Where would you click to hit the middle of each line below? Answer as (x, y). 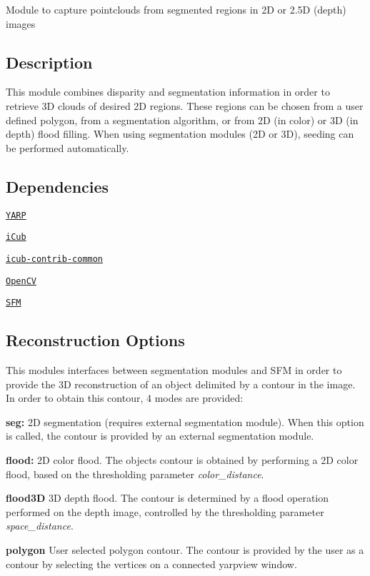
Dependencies (57, 186)
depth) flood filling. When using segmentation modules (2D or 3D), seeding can (180, 134)
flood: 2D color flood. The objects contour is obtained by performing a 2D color (182, 460)
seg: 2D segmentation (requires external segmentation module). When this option (185, 421)
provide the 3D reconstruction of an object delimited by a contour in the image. (181, 384)
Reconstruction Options (95, 340)
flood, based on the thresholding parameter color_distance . (135, 474)
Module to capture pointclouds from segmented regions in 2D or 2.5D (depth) (176, 9)
